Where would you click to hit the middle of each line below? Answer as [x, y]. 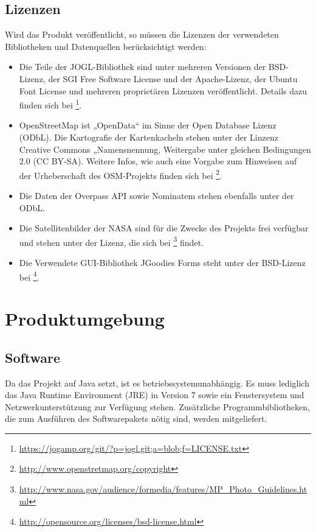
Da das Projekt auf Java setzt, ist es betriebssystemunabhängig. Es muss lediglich [157, 383]
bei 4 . [29, 276]
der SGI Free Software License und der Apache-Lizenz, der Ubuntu [173, 78]
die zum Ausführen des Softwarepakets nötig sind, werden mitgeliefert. [136, 418]
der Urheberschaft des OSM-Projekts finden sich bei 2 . [121, 174]
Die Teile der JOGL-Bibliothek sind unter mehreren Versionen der [143, 67]
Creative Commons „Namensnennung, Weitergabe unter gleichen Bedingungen [165, 149]
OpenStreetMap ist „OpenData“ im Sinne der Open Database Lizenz [148, 125]
